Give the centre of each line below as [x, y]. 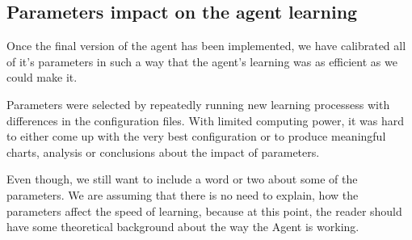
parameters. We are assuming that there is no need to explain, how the [183, 194]
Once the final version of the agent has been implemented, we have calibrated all [206, 46]
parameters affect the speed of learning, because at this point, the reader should [204, 211]
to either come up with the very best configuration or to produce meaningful [196, 136]
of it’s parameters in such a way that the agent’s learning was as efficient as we [202, 61]
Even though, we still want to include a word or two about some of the [182, 179]
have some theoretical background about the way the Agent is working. [183, 227]
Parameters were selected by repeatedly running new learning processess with [198, 104]
